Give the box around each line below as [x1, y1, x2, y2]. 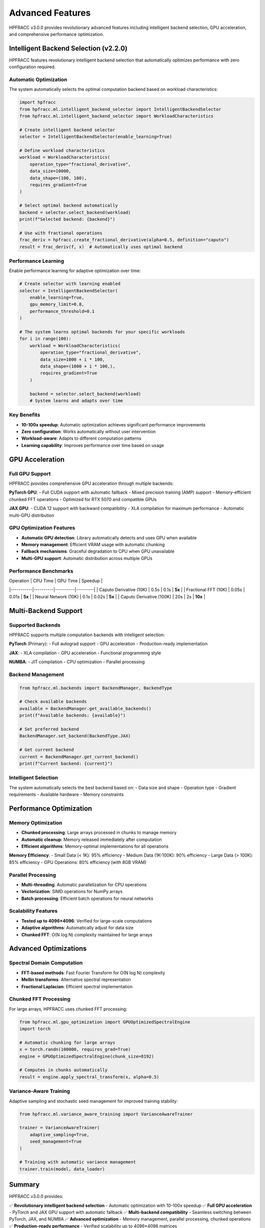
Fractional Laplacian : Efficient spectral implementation [21, 983, 132, 989]
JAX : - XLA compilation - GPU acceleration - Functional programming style [9, 650, 161, 656]
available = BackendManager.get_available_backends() [19, 705, 152, 711]
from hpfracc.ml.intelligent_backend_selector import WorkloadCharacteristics [19, 113, 213, 119]
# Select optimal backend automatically [19, 203, 118, 208]
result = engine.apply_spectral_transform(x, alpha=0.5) [19, 1074, 159, 1080]
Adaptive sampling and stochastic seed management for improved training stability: [9, 1098, 178, 1104]
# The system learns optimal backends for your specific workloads [19, 329, 185, 335]
